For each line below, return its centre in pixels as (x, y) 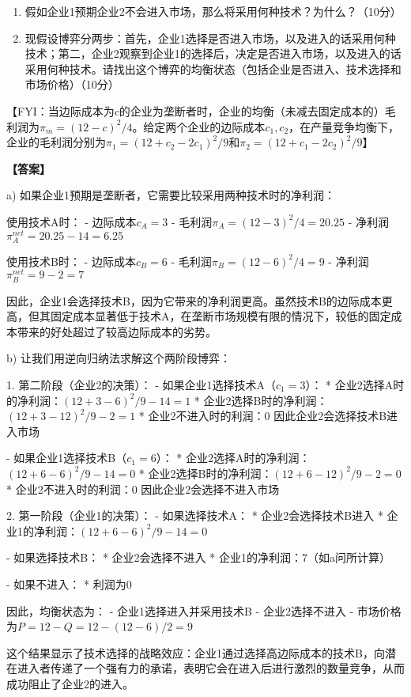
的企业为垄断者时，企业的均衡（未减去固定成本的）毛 (257, 110)
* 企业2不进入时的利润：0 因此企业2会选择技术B (263, 416)
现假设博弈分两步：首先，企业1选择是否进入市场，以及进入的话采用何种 (210, 38)
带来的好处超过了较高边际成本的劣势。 (117, 331)
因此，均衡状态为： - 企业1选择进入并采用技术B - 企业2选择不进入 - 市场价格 (204, 610)
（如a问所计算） (349, 557)
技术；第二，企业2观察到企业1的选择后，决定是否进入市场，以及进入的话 (213, 53)
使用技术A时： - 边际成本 (72, 221)
